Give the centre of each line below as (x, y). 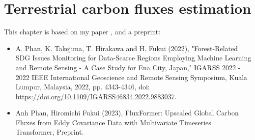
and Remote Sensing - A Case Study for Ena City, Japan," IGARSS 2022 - (128, 67)
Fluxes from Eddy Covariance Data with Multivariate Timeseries (113, 122)
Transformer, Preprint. (50, 132)
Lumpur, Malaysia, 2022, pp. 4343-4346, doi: (83, 87)
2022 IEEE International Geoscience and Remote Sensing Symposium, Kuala (131, 77)
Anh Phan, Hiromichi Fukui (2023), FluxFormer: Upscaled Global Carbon (127, 113)
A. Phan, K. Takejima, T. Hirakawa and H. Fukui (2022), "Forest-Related (127, 48)
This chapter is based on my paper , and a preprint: (82, 32)
